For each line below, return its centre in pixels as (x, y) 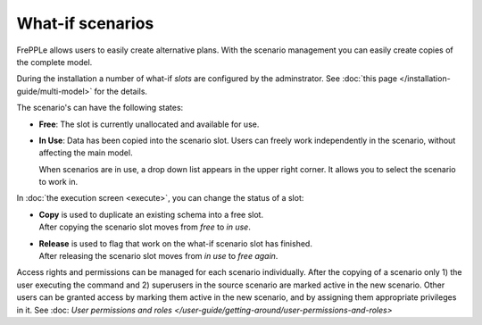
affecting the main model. (86, 153)
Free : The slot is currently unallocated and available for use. (149, 124)
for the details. (120, 91)
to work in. (58, 182)
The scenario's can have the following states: (100, 108)
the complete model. (54, 62)
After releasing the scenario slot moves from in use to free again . (158, 256)
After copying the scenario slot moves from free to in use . (145, 227)
